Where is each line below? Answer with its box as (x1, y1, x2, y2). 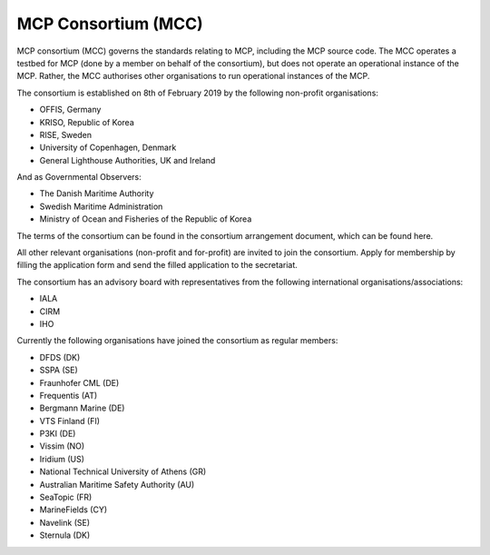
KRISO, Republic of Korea (39, 116, 135, 127)
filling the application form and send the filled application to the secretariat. (16, 260, 299, 271)
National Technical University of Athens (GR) (39, 466, 207, 477)
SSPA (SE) (39, 364, 79, 376)
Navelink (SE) (39, 517, 91, 528)
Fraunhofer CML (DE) (39, 377, 120, 388)
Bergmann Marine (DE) (39, 402, 125, 413)
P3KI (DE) (39, 428, 76, 440)
